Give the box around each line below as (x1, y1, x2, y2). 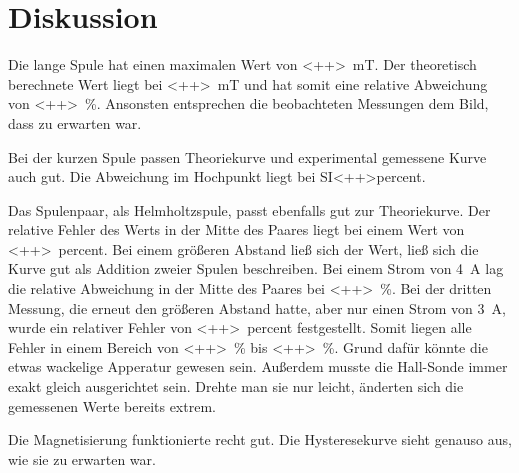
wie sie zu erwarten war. (8, 448, 156, 469)
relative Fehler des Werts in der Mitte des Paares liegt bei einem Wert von (8, 219, 465, 240)
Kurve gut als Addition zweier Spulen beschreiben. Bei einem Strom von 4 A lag (8, 258, 504, 279)
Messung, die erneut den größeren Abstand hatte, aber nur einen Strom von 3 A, (8, 297, 506, 318)
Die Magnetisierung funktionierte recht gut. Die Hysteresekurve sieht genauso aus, (8, 429, 512, 450)
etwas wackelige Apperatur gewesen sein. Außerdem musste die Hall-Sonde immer (8, 356, 508, 377)
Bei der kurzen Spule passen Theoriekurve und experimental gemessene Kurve (8, 146, 487, 167)
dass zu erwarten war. (8, 112, 142, 133)
